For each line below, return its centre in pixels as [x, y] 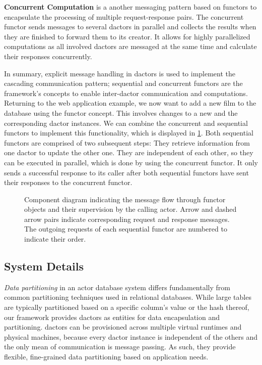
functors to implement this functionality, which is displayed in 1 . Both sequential [129, 133]
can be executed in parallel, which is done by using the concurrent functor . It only [131, 162]
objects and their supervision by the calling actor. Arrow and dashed [130, 209]
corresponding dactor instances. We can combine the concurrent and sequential [126, 123]
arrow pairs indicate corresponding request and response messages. [127, 219]
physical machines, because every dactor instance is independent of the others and [131, 336]
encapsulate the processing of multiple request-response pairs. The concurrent [124, 16]
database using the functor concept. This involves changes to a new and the [121, 112]
